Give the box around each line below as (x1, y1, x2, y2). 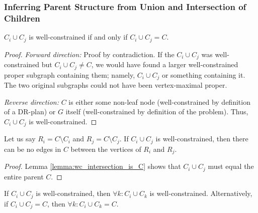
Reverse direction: (4, 96, 59, 107)
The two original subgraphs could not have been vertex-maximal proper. (4, 79, 227, 90)
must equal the (208, 161, 254, 171)
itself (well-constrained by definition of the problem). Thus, (65, 106, 248, 117)
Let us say (4, 133, 36, 144)
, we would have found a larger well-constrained (91, 59, 238, 70)
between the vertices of (70, 143, 141, 154)
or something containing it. (161, 69, 245, 80)
